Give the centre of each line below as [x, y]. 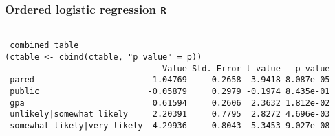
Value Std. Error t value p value [246, 68]
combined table [44, 46]
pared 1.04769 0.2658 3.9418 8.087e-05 [170, 80]
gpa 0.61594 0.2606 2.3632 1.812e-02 [170, 103]
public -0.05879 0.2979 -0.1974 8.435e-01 [170, 92]
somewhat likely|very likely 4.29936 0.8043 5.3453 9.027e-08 [170, 126]
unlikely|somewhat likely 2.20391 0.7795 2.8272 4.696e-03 [170, 114]
